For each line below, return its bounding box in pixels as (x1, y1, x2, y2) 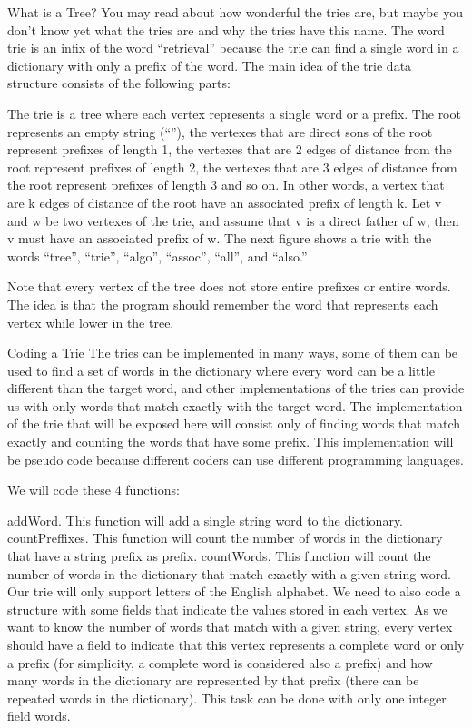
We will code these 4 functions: (7, 480, 180, 499)
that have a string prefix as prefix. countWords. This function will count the (7, 546, 431, 566)
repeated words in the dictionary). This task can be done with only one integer (7, 688, 447, 707)
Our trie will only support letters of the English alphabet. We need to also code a (7, 582, 461, 601)
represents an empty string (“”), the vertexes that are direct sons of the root (7, 122, 433, 141)
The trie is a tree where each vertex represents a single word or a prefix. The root (7, 103, 461, 123)
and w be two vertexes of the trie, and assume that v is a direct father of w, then (7, 211, 459, 230)
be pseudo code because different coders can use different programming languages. (7, 449, 464, 468)
